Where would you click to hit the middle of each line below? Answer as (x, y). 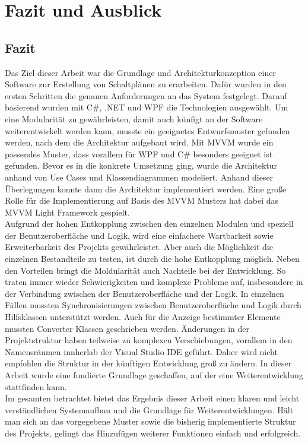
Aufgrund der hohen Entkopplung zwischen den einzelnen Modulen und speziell (149, 224)
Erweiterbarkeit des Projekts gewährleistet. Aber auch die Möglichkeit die (139, 247)
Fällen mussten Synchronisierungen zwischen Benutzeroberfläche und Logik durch (153, 305)
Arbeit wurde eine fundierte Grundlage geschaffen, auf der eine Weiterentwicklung (154, 375)
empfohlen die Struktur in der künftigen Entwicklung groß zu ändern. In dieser (148, 363)
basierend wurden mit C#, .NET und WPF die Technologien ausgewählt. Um (147, 107)
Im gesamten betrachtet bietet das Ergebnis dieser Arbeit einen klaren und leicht (152, 398)
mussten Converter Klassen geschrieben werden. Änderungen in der (127, 328)
